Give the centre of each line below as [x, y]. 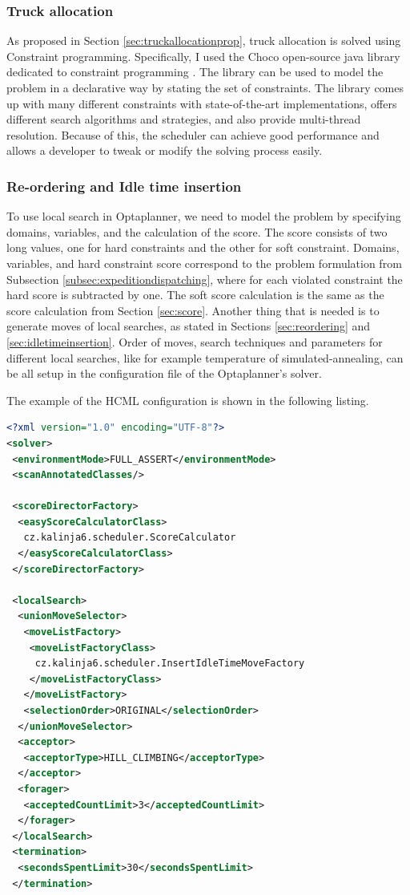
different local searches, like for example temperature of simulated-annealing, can [205, 357]
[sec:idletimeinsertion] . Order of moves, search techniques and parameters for [195, 341]
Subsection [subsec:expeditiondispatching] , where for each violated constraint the [205, 279]
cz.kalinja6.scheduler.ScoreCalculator [130, 538]
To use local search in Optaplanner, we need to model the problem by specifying [204, 216]
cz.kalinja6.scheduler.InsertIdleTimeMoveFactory [170, 664]
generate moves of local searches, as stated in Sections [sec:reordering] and [189, 326]
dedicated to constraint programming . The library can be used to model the [195, 72]
